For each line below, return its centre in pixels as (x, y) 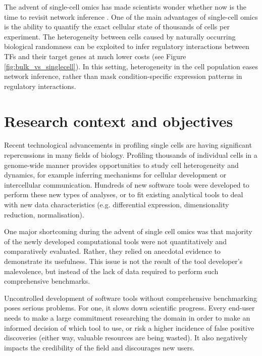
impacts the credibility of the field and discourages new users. (99, 347)
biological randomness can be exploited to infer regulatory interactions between (127, 46)
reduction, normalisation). (44, 214)
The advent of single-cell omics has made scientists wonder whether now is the (125, 7)
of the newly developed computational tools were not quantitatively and (116, 241)
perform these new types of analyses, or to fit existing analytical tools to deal (124, 194)
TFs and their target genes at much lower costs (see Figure (95, 56)
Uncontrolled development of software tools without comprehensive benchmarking (130, 298)
